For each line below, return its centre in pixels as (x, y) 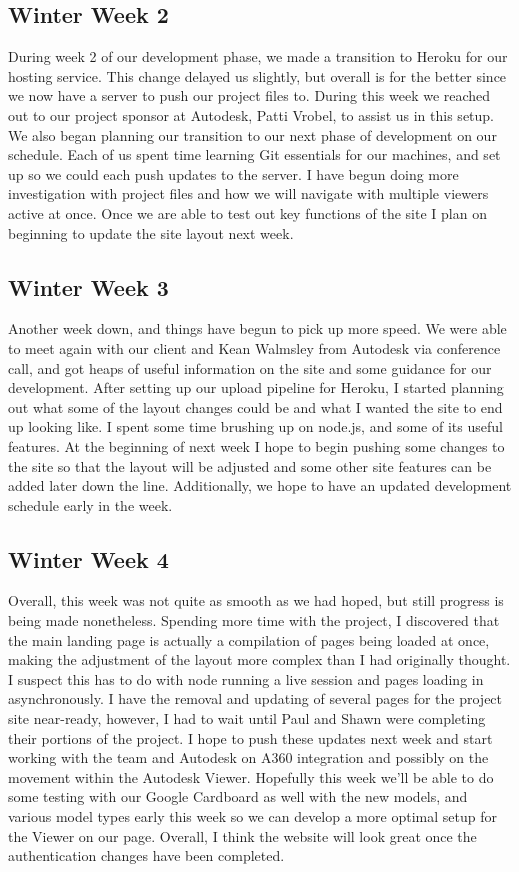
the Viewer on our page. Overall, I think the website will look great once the (242, 835)
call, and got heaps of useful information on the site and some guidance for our (250, 367)
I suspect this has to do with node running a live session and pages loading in (246, 678)
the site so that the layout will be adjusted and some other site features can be (250, 465)
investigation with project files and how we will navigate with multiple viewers (248, 193)
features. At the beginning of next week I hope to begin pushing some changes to (256, 445)
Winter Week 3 (88, 286)
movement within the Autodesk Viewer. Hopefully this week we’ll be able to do (251, 776)
